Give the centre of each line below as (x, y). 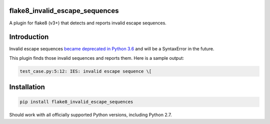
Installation (27, 87)
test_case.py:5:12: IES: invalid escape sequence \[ (86, 71)
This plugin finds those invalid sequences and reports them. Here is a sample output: (97, 58)
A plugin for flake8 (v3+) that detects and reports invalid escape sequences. (88, 23)
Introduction (29, 37)
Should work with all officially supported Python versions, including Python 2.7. (90, 115)
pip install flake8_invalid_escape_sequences (76, 102)
